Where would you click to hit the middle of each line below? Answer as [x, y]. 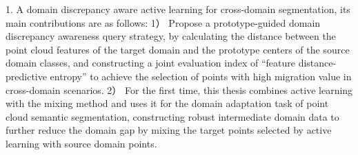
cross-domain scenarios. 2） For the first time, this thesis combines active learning [179, 90]
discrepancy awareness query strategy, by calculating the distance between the [171, 36]
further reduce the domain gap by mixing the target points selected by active [169, 130]
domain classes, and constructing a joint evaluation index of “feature [151, 63]
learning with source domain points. [81, 143]
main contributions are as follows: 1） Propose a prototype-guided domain [163, 22]
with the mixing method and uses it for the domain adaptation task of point [167, 103]
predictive [26, 76]
